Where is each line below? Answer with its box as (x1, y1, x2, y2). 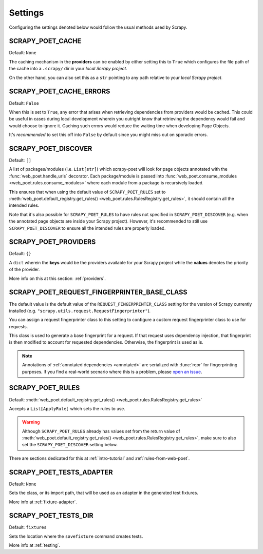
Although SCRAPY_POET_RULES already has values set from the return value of (22, 428, 180, 434)
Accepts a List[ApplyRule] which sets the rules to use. (9, 405, 126, 412)
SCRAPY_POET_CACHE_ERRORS (9, 87, 111, 96)
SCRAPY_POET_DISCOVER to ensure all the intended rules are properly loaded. (9, 225, 166, 231)
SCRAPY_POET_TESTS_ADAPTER (9, 468, 113, 476)
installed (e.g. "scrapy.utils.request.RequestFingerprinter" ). (9, 308, 151, 314)
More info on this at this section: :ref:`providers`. (9, 276, 106, 281)
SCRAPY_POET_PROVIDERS (9, 238, 96, 246)
